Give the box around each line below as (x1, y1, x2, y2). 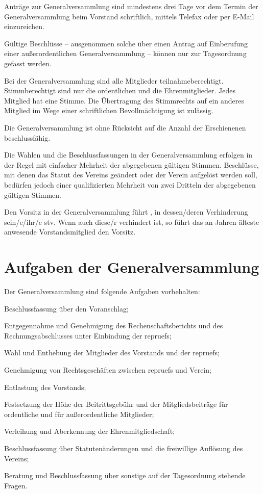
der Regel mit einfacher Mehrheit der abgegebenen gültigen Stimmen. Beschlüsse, (4, 159, 259, 170)
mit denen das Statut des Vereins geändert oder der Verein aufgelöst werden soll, (4, 169, 257, 180)
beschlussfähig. (4, 132, 51, 143)
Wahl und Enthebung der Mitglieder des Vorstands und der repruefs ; (4, 347, 220, 358)
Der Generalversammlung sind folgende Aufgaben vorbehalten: (4, 286, 200, 296)
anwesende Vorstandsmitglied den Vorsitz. (4, 226, 136, 237)
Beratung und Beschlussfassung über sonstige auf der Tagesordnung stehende (4, 470, 246, 481)
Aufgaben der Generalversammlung (4, 256, 259, 277)
